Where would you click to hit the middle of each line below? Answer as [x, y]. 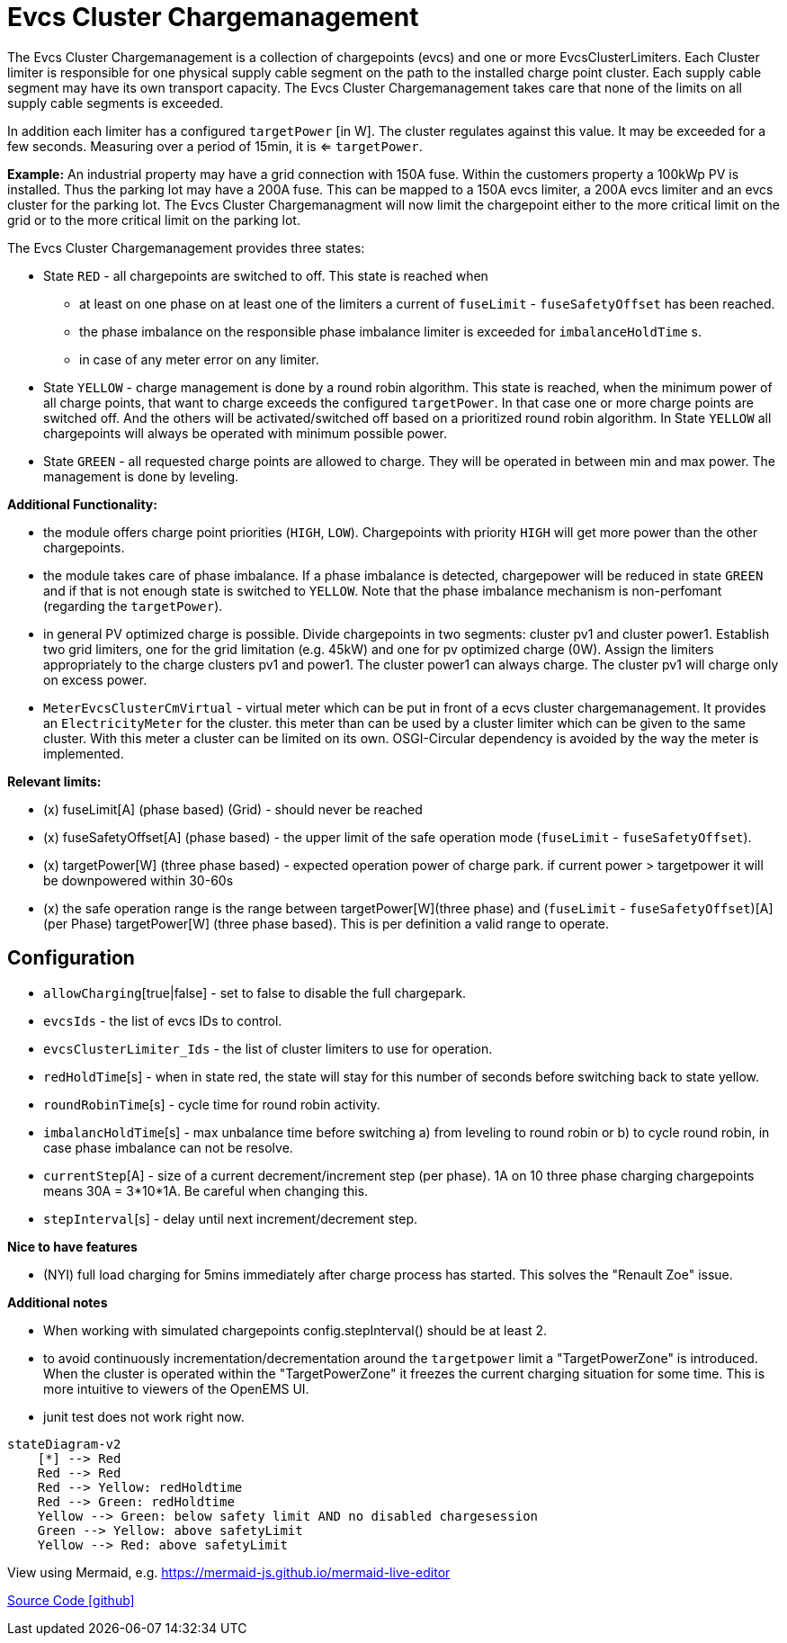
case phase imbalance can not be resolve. [168, 1147]
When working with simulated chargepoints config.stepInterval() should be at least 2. [295, 1330]
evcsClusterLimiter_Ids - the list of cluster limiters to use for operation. [268, 1048]
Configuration [71, 958]
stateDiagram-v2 [64, 1444]
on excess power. [95, 679]
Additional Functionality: [82, 504]
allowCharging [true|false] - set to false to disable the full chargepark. [255, 992]
